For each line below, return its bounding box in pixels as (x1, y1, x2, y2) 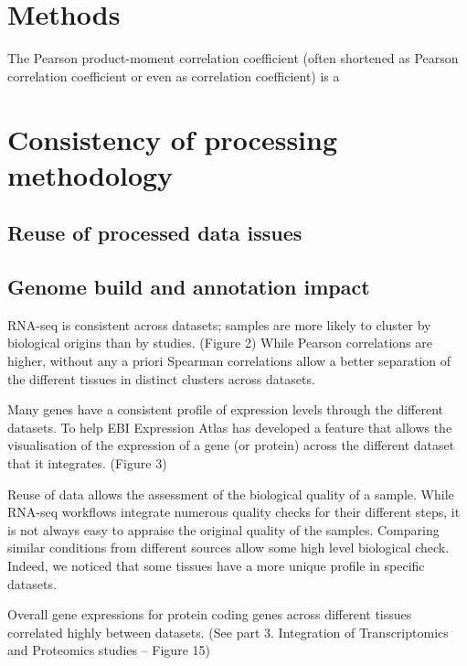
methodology (7, 156, 174, 193)
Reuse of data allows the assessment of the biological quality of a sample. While (7, 484, 454, 503)
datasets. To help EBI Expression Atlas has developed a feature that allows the (7, 417, 452, 436)
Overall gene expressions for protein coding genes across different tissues (7, 605, 412, 624)
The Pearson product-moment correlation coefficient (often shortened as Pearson (7, 48, 459, 68)
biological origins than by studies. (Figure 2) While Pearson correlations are (7, 333, 432, 352)
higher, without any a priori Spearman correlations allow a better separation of (7, 351, 451, 371)
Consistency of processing (7, 120, 338, 157)
